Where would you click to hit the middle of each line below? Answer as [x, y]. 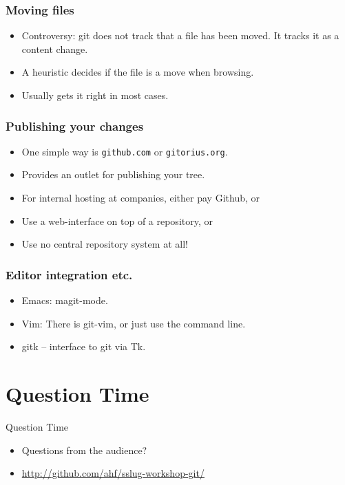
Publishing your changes [75, 126]
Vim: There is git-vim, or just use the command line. [134, 323]
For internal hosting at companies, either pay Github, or [140, 198]
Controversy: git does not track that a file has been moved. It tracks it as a [180, 35]
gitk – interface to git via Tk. [84, 346]
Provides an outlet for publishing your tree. [113, 174]
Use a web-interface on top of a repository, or [117, 220]
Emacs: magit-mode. [65, 300]
